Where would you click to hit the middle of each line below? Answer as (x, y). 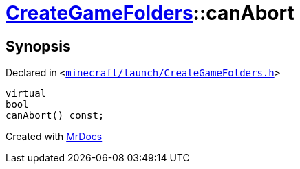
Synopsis (38, 46)
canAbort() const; (55, 116)
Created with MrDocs (54, 137)
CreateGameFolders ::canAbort (150, 13)
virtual (26, 94)
